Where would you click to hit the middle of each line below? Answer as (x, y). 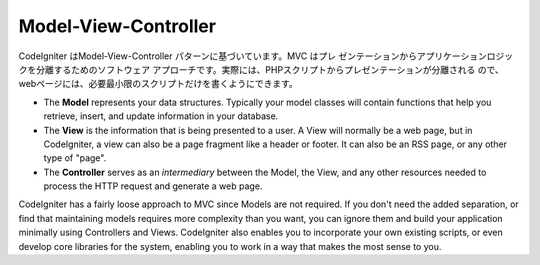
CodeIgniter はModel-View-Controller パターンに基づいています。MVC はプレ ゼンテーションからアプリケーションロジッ (266, 56)
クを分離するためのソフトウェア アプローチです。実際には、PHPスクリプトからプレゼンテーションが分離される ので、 (261, 69)
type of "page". (75, 158)
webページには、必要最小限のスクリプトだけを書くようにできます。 (158, 84)
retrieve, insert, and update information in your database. (161, 116)
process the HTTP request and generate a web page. (153, 186)
